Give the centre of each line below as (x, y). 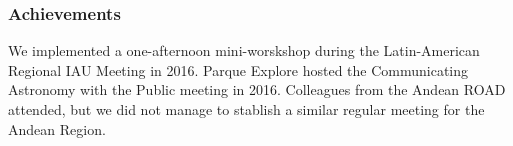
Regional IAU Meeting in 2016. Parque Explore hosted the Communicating (238, 69)
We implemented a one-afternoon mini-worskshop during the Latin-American (244, 50)
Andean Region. (57, 128)
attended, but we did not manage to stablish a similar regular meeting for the (246, 109)
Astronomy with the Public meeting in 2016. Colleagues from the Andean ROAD (257, 89)
